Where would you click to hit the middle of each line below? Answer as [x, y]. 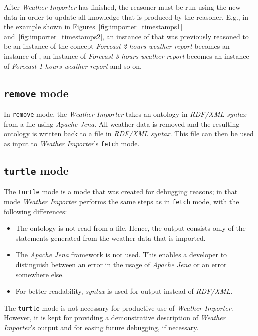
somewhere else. [40, 274]
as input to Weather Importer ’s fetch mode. [72, 143]
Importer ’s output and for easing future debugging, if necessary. [101, 327]
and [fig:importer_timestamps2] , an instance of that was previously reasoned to [126, 36]
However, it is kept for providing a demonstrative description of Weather [115, 318]
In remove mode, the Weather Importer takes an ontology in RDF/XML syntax [125, 113]
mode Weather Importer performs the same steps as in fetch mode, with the [122, 201]
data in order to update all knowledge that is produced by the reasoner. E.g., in [126, 16]
